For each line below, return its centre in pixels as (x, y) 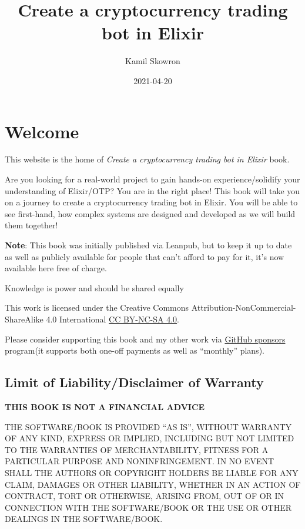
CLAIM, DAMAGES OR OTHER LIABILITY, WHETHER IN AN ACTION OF (153, 484)
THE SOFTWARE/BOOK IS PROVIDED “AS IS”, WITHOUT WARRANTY (148, 426)
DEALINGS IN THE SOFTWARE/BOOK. (84, 519)
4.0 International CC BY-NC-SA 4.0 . (113, 319)
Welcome (42, 131)
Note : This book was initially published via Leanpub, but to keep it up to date (148, 245)
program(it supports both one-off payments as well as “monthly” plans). (135, 350)
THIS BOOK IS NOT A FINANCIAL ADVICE (105, 406)
